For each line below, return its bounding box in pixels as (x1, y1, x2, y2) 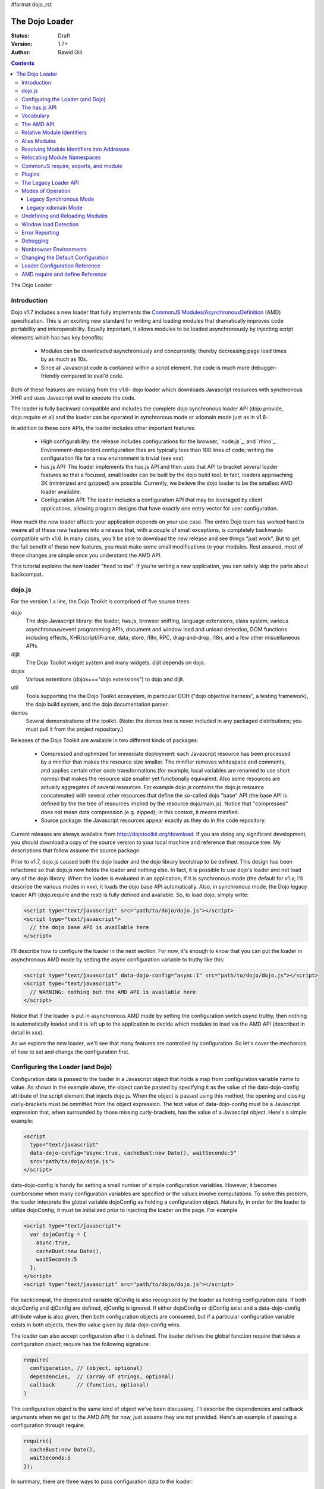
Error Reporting (21, 229, 59, 236)
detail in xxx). (11, 1029, 44, 1036)
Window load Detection (21, 220, 79, 228)
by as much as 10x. (40, 356, 88, 363)
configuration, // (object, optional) (30, 1365, 143, 1372)
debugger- (250, 364, 278, 371)
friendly (40, 372, 60, 379)
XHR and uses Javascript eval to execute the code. (11, 394, 136, 401)
